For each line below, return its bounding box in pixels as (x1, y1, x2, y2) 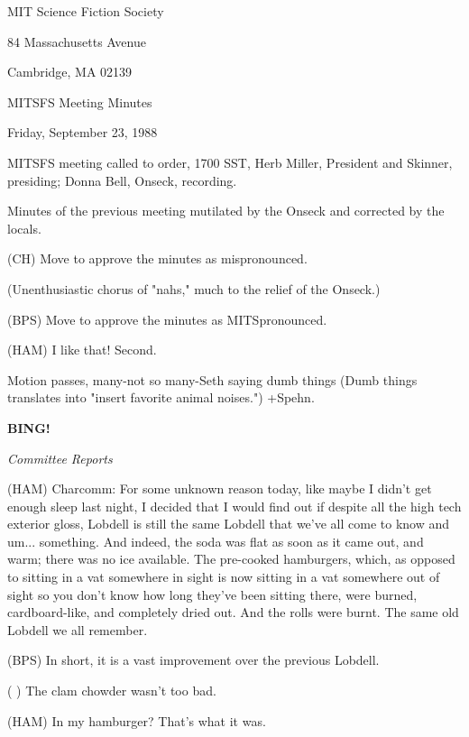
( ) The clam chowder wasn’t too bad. (7, 681, 216, 700)
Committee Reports (7, 448, 113, 467)
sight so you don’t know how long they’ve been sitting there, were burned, (7, 585, 418, 603)
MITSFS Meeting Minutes (7, 92, 152, 111)
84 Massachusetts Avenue (7, 32, 146, 51)
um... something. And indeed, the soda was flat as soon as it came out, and (7, 531, 424, 550)
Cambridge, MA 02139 (7, 62, 133, 81)
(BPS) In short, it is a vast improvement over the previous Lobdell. (7, 650, 380, 669)
